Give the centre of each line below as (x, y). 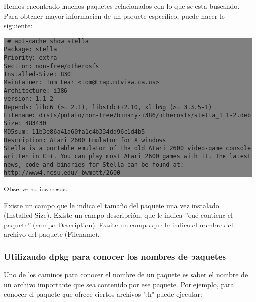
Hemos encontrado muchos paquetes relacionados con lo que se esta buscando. (122, 6)
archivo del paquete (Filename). (52, 234)
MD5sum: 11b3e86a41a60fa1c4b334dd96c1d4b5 (75, 132)
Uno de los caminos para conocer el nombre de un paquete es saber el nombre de (126, 275)
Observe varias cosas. (36, 188)
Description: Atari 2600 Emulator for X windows (85, 140)
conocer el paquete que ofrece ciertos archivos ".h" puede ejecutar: (103, 294)
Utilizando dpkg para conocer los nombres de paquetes (115, 256)
